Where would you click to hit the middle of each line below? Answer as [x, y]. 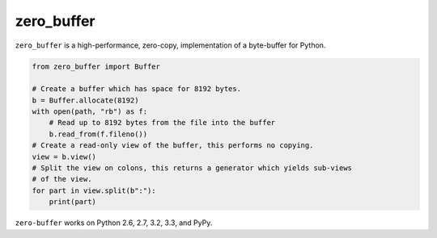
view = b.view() [64, 157]
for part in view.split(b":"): [94, 190]
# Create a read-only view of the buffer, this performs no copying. [173, 146]
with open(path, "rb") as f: [90, 112]
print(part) [73, 202]
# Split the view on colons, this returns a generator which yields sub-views [192, 168]
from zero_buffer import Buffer [96, 66]
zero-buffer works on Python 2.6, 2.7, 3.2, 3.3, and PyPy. [114, 223]
